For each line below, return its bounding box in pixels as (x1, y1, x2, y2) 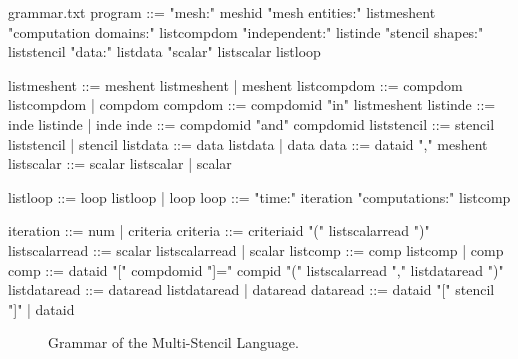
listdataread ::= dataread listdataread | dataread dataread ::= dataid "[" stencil (8, 279, 495, 300)
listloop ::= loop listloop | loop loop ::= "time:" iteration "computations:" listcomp (8, 186, 511, 207)
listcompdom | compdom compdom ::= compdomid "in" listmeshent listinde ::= (8, 94, 496, 115)
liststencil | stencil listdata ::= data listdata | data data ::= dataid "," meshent (8, 133, 488, 154)
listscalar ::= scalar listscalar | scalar (8, 153, 232, 174)
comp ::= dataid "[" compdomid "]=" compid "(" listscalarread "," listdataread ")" (8, 259, 504, 280)
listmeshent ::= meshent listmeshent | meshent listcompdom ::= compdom (8, 74, 463, 95)
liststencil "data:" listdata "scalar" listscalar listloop (8, 41, 321, 62)
